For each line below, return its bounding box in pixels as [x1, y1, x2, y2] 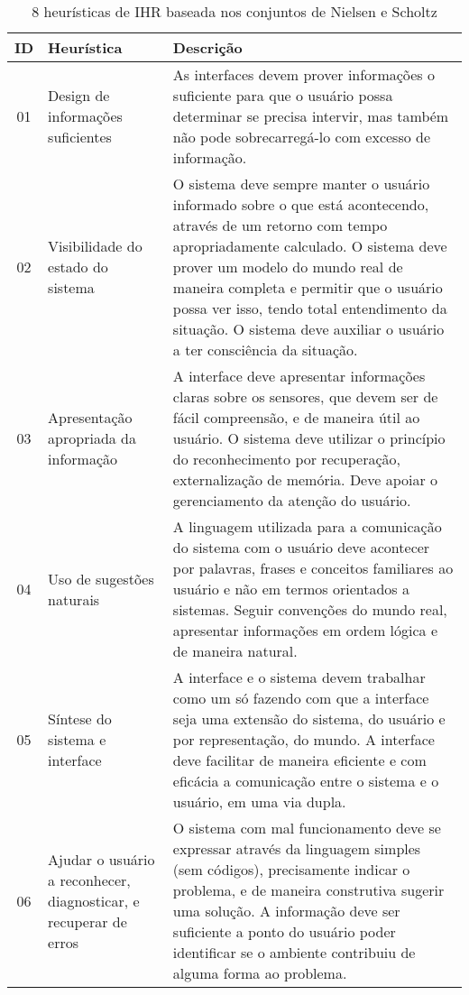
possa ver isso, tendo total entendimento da [172, 298, 447, 318]
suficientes [48, 126, 112, 147]
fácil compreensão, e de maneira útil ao [172, 407, 420, 428]
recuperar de [48, 910, 127, 932]
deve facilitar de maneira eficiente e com [172, 750, 427, 770]
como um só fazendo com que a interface [172, 687, 429, 708]
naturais [48, 588, 100, 610]
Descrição [172, 37, 243, 58]
